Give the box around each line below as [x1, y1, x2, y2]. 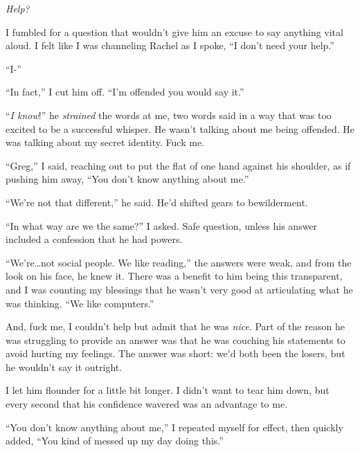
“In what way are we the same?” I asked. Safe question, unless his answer [6, 218, 318, 233]
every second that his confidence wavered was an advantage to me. [6, 397, 288, 411]
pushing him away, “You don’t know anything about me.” [6, 172, 249, 186]
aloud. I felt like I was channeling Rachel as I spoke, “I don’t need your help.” [6, 38, 334, 53]
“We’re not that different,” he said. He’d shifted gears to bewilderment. [6, 195, 308, 209]
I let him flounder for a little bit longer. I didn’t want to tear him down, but [6, 383, 330, 397]
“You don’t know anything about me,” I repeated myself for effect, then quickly [6, 419, 343, 434]
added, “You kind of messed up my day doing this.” [6, 433, 224, 448]
